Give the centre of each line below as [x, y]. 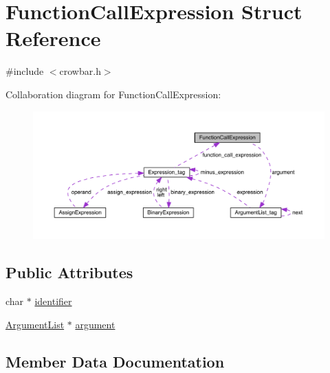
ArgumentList [35, 324]
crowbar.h [80, 71]
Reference [53, 38]
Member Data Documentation [115, 361]
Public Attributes [69, 272]
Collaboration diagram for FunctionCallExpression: [113, 94]
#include [25, 71]
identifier [53, 301]
